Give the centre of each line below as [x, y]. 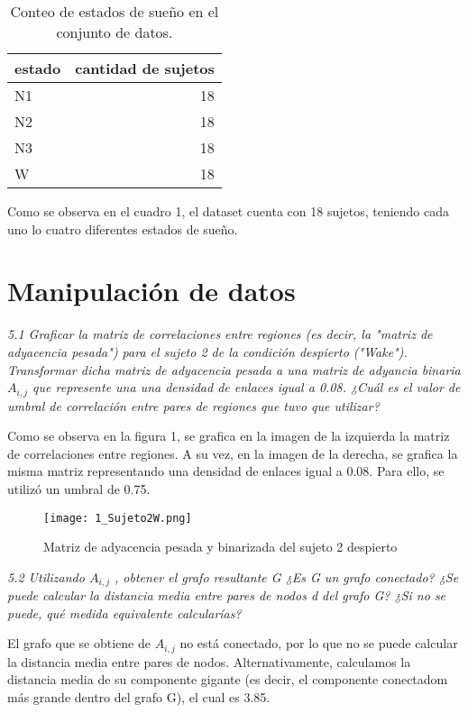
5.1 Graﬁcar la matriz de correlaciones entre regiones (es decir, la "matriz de [220, 334]
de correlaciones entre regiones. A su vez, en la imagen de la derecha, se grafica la [233, 453]
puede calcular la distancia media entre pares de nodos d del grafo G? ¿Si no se [227, 595]
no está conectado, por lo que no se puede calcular [319, 643]
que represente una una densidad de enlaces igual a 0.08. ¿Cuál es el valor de [247, 387]
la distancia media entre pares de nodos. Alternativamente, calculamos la [209, 661]
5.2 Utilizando [46, 576]
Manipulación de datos [151, 291]
